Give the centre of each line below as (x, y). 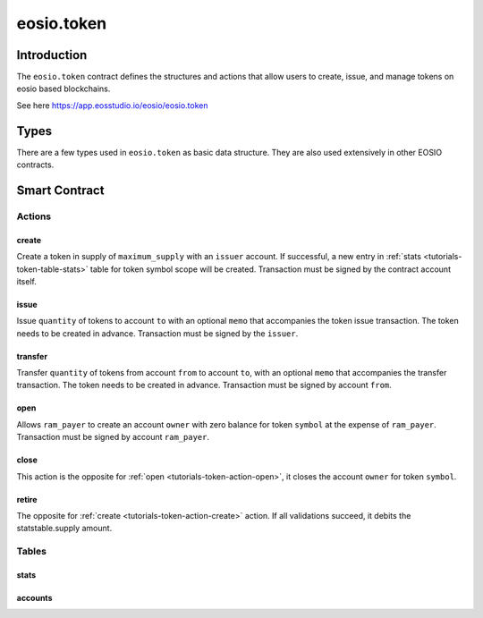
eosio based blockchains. (64, 89)
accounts (34, 597)
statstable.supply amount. (64, 529)
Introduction (52, 55)
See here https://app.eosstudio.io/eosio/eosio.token (112, 105)
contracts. (35, 165)
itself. (27, 281)
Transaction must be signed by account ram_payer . (113, 437)
